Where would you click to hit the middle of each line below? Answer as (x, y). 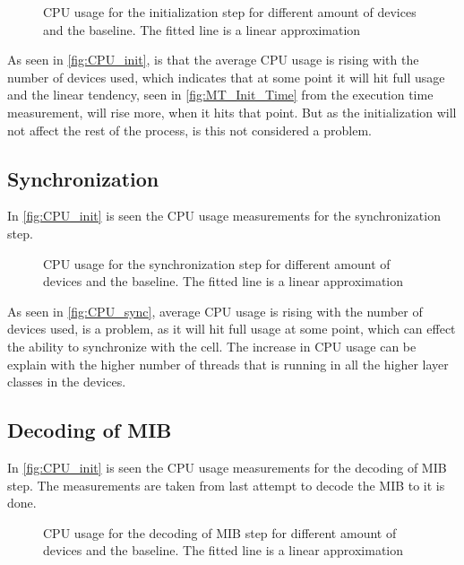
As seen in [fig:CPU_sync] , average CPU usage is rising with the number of (215, 311)
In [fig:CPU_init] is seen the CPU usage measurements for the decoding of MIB (227, 467)
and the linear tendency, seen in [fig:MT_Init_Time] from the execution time (220, 95)
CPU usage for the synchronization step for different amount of (217, 263)
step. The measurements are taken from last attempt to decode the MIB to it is (226, 485)
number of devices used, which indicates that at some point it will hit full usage (226, 77)
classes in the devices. (67, 382)
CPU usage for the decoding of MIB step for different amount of (220, 532)
